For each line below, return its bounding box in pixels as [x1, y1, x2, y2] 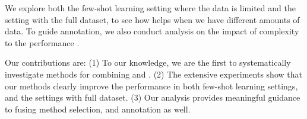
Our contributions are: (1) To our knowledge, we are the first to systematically [5, 56, 291, 69]
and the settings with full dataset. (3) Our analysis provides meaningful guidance [5, 91, 300, 104]
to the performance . [5, 36, 80, 49]
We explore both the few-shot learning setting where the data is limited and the [5, 2, 296, 14]
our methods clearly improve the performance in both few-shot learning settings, [5, 79, 298, 92]
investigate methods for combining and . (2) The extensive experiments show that [5, 67, 302, 80]
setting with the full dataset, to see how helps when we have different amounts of [5, 13, 300, 25]
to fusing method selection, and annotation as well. [5, 102, 191, 115]
